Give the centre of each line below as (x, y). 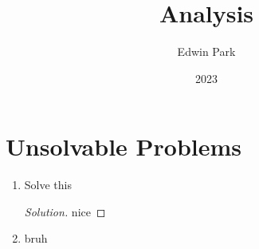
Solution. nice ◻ (65, 211)
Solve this (48, 185)
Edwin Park (206, 51)
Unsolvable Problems (124, 146)
